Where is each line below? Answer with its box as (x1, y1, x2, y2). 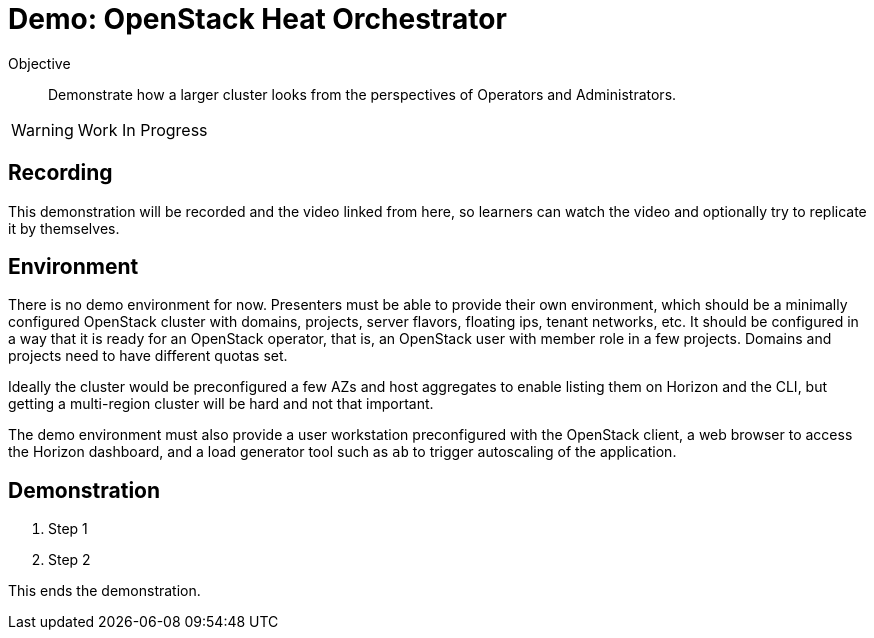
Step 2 (48, 551, 91, 569)
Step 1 (48, 520, 88, 538)
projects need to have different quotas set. (8, 347, 288, 365)
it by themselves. (8, 219, 120, 237)
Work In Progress (77, 119, 208, 140)
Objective (8, 54, 71, 72)
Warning (11, 119, 74, 140)
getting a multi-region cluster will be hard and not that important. (8, 395, 434, 413)
